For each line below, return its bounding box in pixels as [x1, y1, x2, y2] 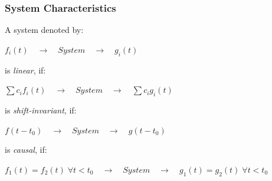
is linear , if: [5, 63, 46, 76]
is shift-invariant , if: [5, 104, 77, 116]
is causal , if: [5, 143, 47, 156]
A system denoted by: [5, 24, 84, 36]
